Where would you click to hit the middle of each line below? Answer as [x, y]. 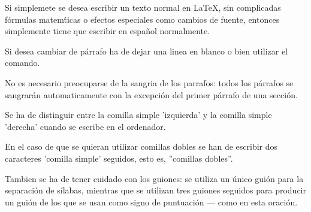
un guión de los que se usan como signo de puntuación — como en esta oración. [151, 202]
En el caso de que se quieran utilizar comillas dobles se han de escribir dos [141, 146]
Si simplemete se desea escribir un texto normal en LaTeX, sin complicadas [143, 7]
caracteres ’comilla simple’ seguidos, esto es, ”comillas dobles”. [119, 158]
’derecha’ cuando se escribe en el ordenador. [85, 126]
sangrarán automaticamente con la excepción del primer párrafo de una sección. [151, 94]
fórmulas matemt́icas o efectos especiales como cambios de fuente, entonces [142, 19]
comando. [22, 63]
